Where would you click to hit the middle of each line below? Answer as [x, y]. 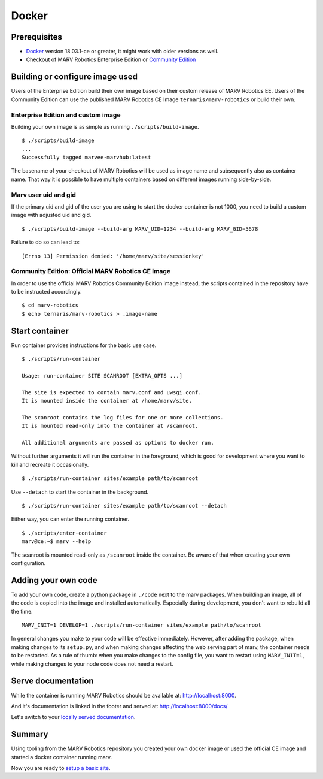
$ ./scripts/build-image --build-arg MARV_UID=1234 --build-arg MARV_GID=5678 [140, 229]
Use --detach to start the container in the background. [80, 492]
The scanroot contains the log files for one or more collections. [123, 417]
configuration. [28, 563]
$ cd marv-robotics [50, 305]
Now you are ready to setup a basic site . [61, 768]
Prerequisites [36, 37]
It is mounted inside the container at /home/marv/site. [107, 401]
